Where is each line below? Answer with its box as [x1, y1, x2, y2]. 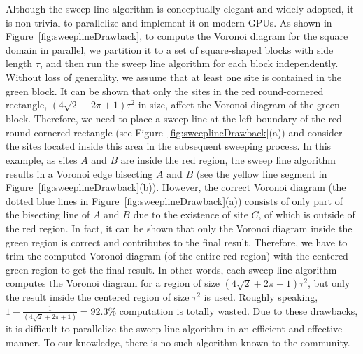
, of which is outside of [258, 207, 355, 222]
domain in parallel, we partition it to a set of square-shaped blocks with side [6, 42, 334, 57]
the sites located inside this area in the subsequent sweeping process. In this [6, 139, 332, 153]
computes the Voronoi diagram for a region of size [6, 276, 220, 290]
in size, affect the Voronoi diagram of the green [138, 97, 340, 112]
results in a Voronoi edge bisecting [6, 166, 153, 180]
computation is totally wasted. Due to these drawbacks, [119, 303, 358, 318]
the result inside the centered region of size [6, 290, 190, 304]
